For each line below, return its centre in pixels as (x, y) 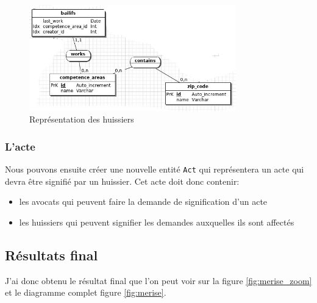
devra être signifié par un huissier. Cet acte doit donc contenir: (122, 181)
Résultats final (52, 255)
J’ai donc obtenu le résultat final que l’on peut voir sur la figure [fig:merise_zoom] (158, 280)
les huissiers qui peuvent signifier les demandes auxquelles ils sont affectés (157, 222)
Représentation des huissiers (82, 119)
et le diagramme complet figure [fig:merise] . (86, 292)
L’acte (20, 146)
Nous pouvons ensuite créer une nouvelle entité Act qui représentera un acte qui (155, 169)
